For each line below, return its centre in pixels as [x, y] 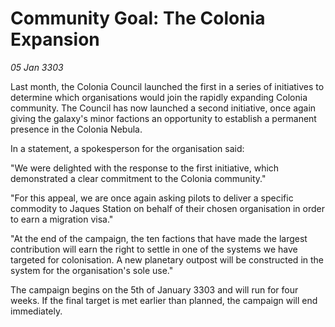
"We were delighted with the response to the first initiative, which [145, 168]
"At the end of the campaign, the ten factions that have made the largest [159, 238]
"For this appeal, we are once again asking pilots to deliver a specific [152, 198]
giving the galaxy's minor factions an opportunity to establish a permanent [163, 118]
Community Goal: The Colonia [138, 18]
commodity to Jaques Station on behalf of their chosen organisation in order [167, 208]
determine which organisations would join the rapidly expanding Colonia [159, 97]
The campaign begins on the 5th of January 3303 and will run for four [154, 289]
